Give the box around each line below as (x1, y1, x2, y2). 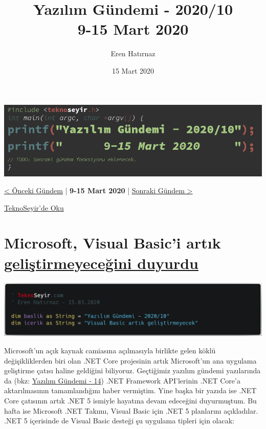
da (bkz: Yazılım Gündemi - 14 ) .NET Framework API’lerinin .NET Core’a (4, 375, 240, 386)
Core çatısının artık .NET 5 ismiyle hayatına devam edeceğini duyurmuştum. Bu (4, 395, 257, 405)
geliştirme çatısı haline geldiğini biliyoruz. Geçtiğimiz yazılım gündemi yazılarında (4, 365, 261, 376)
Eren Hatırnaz (110, 48, 156, 59)
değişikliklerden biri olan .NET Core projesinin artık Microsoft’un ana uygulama (4, 355, 257, 366)
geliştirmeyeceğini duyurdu (4, 252, 198, 273)
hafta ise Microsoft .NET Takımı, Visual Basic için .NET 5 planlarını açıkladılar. (4, 405, 258, 416)
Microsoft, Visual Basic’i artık (4, 232, 221, 253)
